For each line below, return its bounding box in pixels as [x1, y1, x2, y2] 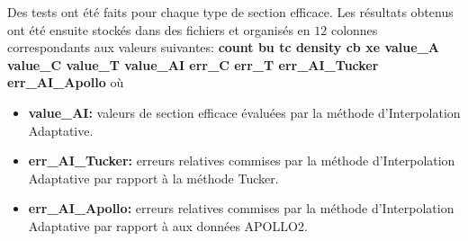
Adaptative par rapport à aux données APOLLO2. [28, 216, 308, 235]
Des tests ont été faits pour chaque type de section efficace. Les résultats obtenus [7, 3, 454, 21]
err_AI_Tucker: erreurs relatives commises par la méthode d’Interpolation [28, 151, 455, 170]
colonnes [330, 20, 378, 39]
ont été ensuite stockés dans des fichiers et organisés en [7, 20, 310, 39]
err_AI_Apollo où [7, 73, 124, 92]
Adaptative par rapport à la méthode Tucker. [28, 168, 279, 187]
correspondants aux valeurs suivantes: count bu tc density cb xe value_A [7, 38, 439, 57]
